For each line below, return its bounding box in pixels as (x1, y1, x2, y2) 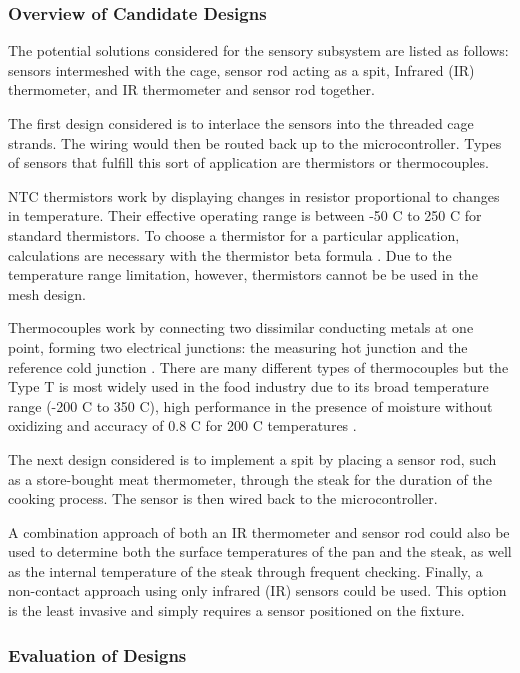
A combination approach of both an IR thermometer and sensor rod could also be (8, 521, 510, 542)
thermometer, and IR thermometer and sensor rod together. (8, 79, 375, 100)
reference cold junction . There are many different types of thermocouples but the (8, 356, 509, 377)
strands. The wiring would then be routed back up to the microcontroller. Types (8, 132, 502, 153)
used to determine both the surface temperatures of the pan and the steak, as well (8, 541, 512, 562)
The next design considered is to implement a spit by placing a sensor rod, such (8, 448, 497, 469)
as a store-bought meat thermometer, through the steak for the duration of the (8, 468, 492, 489)
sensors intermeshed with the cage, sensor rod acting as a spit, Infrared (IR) (8, 59, 475, 80)
